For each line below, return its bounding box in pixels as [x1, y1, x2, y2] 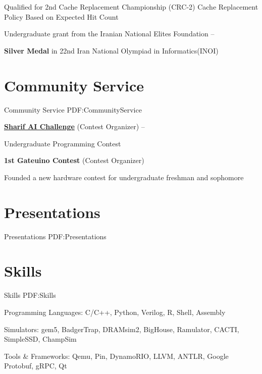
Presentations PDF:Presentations [4, 231, 107, 241]
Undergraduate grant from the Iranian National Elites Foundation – [4, 28, 215, 39]
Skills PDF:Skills [4, 290, 56, 300]
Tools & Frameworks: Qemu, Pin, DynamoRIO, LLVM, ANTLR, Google [4, 350, 229, 361]
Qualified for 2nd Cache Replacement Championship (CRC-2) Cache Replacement [4, 2, 258, 12]
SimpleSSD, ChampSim [4, 334, 77, 344]
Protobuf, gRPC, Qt [4, 360, 67, 371]
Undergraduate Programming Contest [4, 138, 121, 148]
